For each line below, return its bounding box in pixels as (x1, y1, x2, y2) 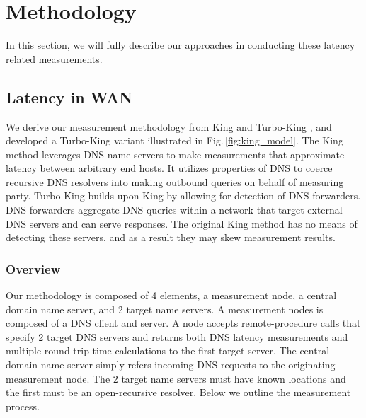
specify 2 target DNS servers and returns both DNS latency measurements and (6, 329, 348, 344)
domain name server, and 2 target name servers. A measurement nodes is (6, 301, 324, 316)
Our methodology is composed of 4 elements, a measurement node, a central (6, 288, 337, 303)
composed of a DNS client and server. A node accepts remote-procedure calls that (6, 315, 361, 330)
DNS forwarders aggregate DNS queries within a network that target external (6, 202, 343, 217)
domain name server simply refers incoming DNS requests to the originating (6, 357, 336, 372)
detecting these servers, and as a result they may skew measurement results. (6, 230, 336, 245)
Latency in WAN (6, 86, 133, 108)
